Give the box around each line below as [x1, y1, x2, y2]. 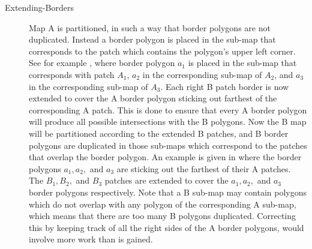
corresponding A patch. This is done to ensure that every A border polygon [29, 103, 307, 116]
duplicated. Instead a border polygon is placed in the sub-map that [29, 33, 276, 46]
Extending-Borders [5, 1, 74, 13]
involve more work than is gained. [29, 233, 153, 245]
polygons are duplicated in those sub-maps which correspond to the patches [29, 139, 307, 151]
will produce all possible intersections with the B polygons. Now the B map [29, 115, 307, 128]
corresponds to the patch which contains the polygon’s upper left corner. [29, 44, 296, 57]
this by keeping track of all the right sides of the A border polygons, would [29, 221, 304, 233]
